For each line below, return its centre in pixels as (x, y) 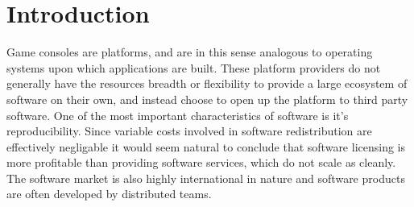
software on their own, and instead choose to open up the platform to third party (207, 99)
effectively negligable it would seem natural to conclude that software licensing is (206, 146)
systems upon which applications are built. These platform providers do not (194, 67)
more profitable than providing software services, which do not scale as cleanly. (201, 162)
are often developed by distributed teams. (109, 194)
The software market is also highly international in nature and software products (206, 178)
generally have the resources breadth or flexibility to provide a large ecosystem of (207, 83)
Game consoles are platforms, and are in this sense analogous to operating (190, 52)
